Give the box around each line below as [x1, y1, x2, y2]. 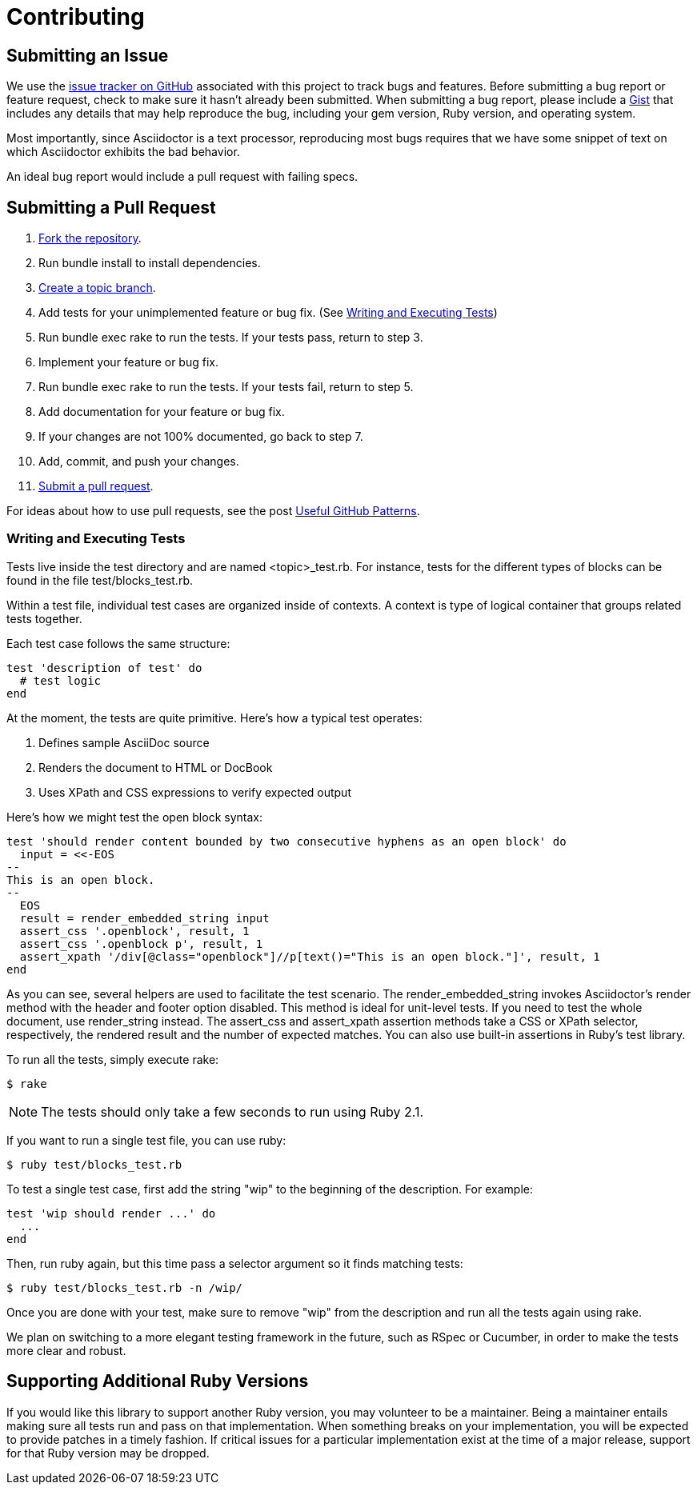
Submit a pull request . [38, 479, 154, 494]
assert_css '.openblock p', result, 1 [19, 937, 263, 950]
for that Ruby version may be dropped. [6, 1445, 210, 1460]
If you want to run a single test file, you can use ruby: [6, 1133, 286, 1147]
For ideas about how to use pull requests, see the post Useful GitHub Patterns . [6, 504, 420, 518]
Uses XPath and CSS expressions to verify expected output [38, 785, 351, 799]
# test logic [19, 674, 102, 687]
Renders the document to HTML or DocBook [38, 760, 273, 774]
